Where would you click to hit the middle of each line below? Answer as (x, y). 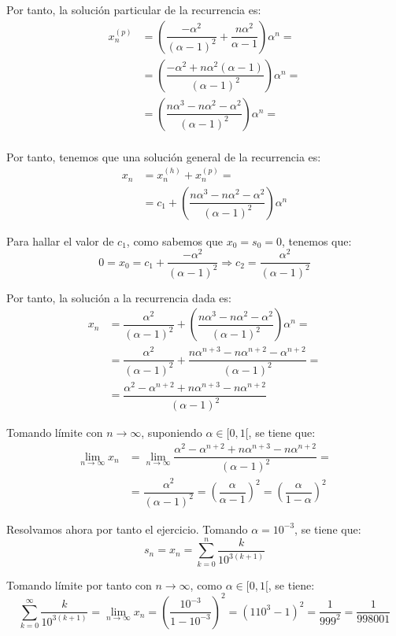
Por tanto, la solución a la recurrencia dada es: (119, 297)
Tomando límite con (55, 433)
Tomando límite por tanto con (79, 584)
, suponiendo (172, 433)
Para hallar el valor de (60, 240)
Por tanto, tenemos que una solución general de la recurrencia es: (164, 156)
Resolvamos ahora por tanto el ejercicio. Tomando (127, 529)
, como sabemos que (175, 240)
